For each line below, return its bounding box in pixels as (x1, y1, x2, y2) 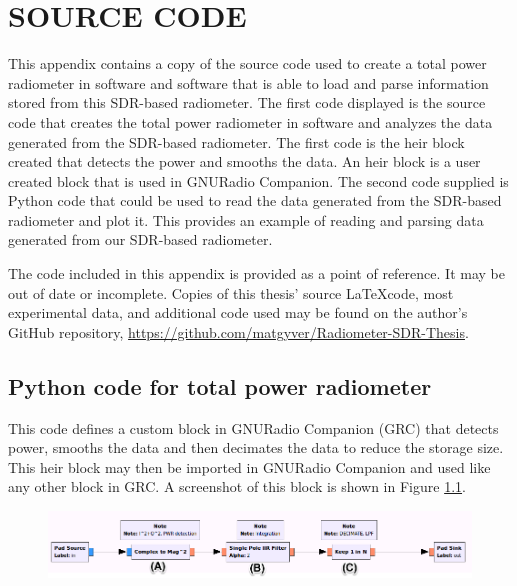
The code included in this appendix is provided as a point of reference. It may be (8, 263, 505, 284)
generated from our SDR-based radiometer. (8, 229, 273, 250)
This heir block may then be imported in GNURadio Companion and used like (8, 456, 491, 477)
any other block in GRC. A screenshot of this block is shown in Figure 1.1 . (8, 476, 466, 497)
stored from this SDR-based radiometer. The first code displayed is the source (8, 92, 486, 113)
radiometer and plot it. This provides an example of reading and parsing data (8, 209, 484, 230)
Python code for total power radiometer (8, 370, 432, 401)
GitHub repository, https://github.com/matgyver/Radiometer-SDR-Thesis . (8, 321, 469, 342)
